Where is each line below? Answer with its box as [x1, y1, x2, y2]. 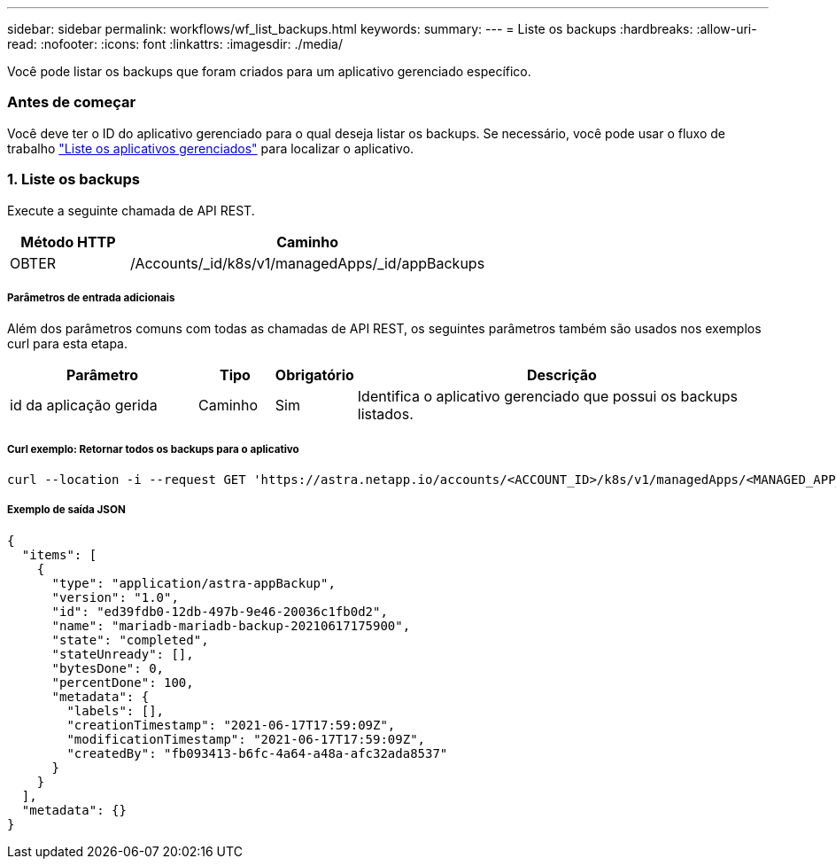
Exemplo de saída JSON [7, 503, 126, 517]
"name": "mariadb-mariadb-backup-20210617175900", [51, 618, 411, 633]
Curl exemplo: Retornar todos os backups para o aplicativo [7, 442, 299, 456]
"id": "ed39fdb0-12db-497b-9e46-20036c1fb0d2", [51, 604, 388, 619]
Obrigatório [275, 366, 354, 385]
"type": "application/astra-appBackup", [51, 575, 336, 590]
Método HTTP [20, 232, 116, 251]
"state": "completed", [51, 632, 209, 647]
